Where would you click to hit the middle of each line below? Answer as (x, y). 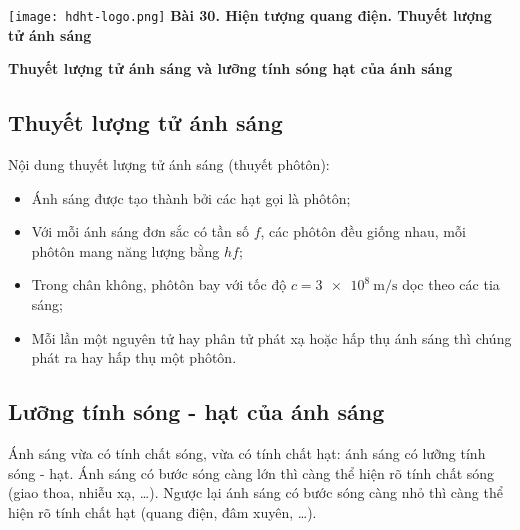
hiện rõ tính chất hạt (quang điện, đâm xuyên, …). (162, 511)
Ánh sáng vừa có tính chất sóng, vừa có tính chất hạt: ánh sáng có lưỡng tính (247, 453)
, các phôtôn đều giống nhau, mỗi (363, 231)
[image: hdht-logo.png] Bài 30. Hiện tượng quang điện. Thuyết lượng (250, 15)
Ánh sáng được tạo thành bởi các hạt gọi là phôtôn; (191, 197)
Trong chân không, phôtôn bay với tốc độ (159, 284)
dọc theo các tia (451, 284)
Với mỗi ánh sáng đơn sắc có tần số (140, 231)
